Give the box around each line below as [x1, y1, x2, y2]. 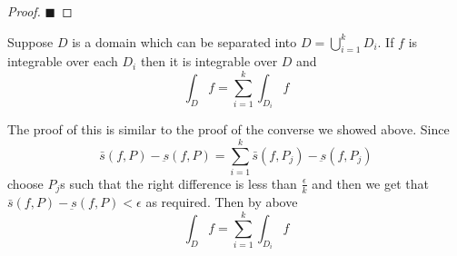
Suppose [7, 32, 54, 51]
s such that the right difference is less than [60, 173, 297, 192]
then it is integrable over [140, 52, 278, 71]
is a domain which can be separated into [72, 32, 297, 51]
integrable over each [7, 52, 118, 71]
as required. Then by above [145, 192, 298, 212]
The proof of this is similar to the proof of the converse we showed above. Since [7, 120, 450, 139]
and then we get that [312, 173, 429, 192]
